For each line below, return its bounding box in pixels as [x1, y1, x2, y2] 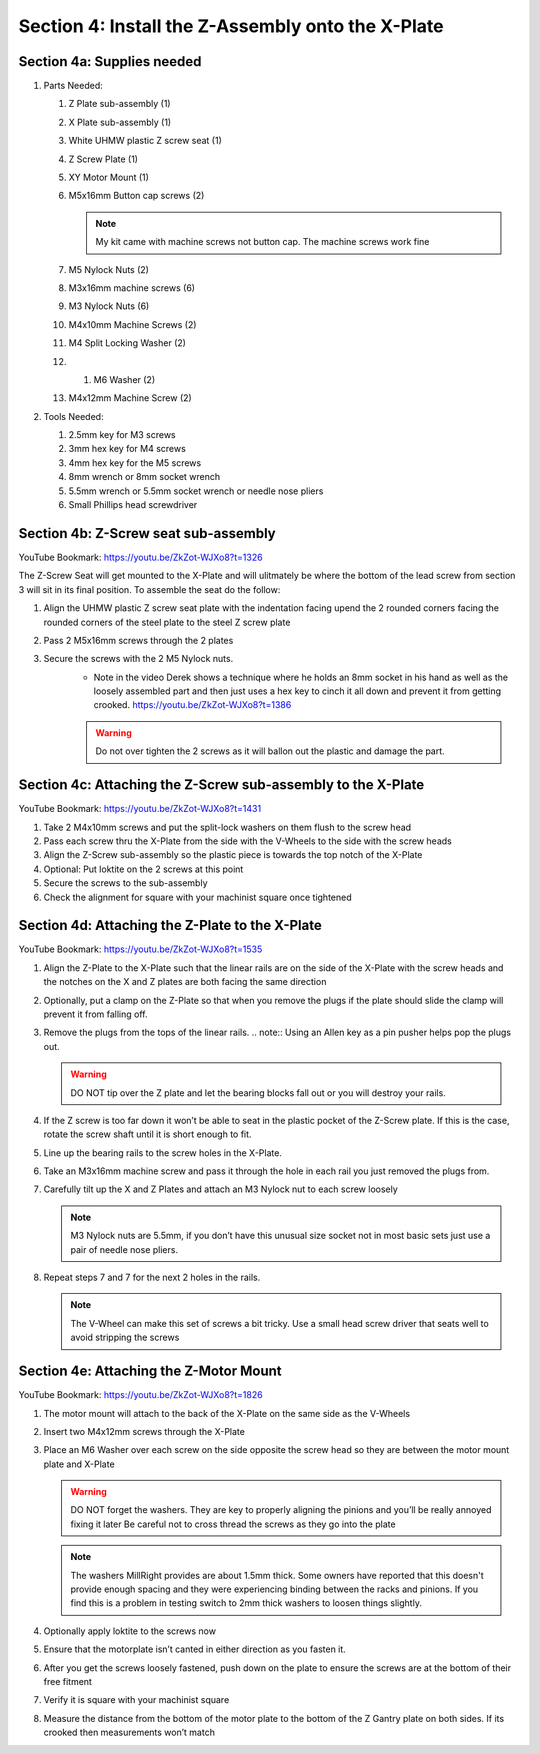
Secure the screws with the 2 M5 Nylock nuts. [43, 653, 234, 665]
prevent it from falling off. [43, 1008, 149, 1020]
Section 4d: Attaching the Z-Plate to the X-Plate [18, 917, 322, 934]
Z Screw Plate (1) [68, 153, 139, 165]
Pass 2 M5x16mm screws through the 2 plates [43, 634, 234, 646]
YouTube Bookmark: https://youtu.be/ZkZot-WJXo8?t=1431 [18, 803, 262, 815]
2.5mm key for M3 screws [68, 429, 176, 441]
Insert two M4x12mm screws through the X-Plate [43, 1425, 245, 1437]
